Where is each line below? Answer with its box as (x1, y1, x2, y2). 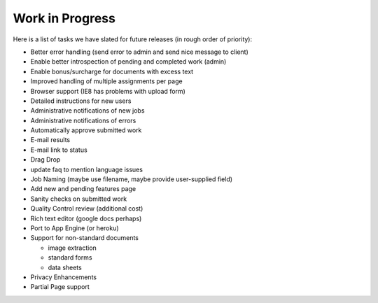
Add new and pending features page (30, 185, 136, 193)
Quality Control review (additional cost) (30, 204, 143, 213)
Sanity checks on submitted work (30, 195, 127, 203)
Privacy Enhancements (30, 273, 97, 281)
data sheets (48, 263, 82, 272)
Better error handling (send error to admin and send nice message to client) (30, 48, 248, 56)
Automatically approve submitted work (30, 126, 142, 134)
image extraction (48, 244, 97, 252)
